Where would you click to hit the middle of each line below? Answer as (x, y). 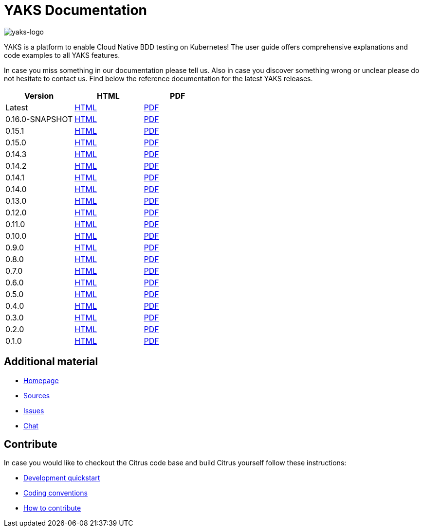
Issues (34, 410)
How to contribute (52, 508)
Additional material (51, 362)
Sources (37, 395)
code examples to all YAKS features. (62, 55)
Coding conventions (55, 493)
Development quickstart (62, 478)
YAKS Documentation (76, 10)
